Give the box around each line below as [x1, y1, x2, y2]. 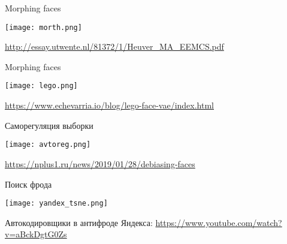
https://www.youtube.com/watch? [155, 216, 282, 228]
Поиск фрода [5, 177, 52, 190]
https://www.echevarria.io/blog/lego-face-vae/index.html [5, 99, 214, 112]
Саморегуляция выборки [5, 119, 93, 131]
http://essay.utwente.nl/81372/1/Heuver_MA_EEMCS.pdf [5, 40, 224, 53]
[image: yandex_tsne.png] [5, 199, 108, 208]
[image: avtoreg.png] [5, 140, 91, 149]
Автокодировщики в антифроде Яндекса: [5, 216, 153, 228]
